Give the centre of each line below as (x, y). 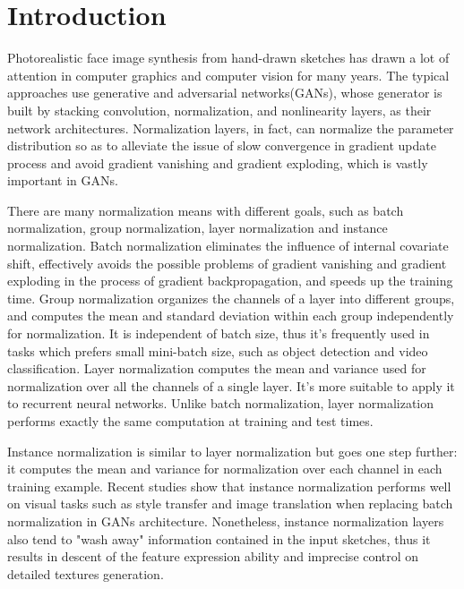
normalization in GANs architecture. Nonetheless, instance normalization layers (226, 521)
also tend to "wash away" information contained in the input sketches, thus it (219, 538)
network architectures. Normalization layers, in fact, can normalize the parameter (231, 128)
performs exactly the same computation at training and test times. (190, 421)
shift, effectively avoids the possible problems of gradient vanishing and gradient (227, 263)
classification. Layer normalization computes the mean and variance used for (217, 368)
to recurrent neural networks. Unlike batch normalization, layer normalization (221, 403)
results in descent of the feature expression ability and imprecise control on (213, 556)
